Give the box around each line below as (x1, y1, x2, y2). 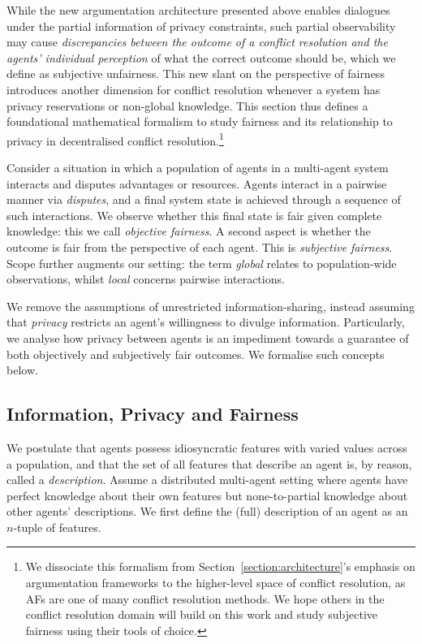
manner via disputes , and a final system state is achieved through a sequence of (6, 191, 401, 208)
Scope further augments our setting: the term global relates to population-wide (6, 254, 397, 271)
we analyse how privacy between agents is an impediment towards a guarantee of (6, 329, 409, 346)
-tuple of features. (13, 518, 101, 535)
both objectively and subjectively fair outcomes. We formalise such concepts (6, 345, 385, 362)
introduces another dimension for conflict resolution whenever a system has (6, 80, 381, 97)
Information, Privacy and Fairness (6, 401, 299, 426)
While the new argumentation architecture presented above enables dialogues (6, 2, 390, 18)
